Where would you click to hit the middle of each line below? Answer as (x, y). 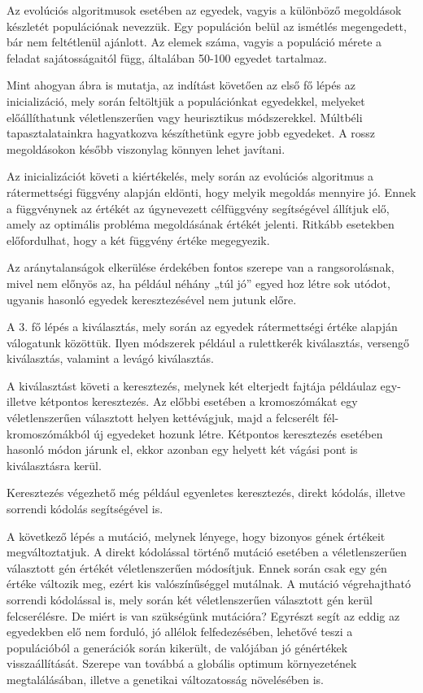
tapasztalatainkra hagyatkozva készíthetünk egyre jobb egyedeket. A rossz (191, 133)
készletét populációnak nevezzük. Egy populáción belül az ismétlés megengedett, (207, 26)
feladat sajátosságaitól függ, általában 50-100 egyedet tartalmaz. (167, 57)
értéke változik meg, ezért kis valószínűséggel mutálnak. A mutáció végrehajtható (209, 584)
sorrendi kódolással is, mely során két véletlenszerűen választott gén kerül (190, 599)
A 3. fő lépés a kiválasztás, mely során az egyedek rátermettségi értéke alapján (202, 327)
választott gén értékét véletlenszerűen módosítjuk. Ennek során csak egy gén (197, 567)
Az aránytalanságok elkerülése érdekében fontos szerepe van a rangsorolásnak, (201, 267)
